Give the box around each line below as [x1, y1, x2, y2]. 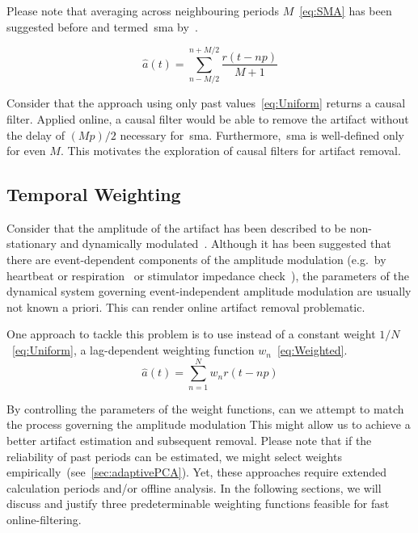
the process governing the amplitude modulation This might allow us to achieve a [6, 416, 411, 433]
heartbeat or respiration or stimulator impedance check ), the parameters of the [6, 266, 409, 283]
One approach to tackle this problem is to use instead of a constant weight [6, 325, 376, 342]
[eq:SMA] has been [299, 2, 392, 19]
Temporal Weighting [6, 182, 181, 207]
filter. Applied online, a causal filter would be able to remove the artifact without [6, 110, 409, 127]
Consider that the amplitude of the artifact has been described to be [6, 219, 346, 236]
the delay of [6, 126, 65, 143]
